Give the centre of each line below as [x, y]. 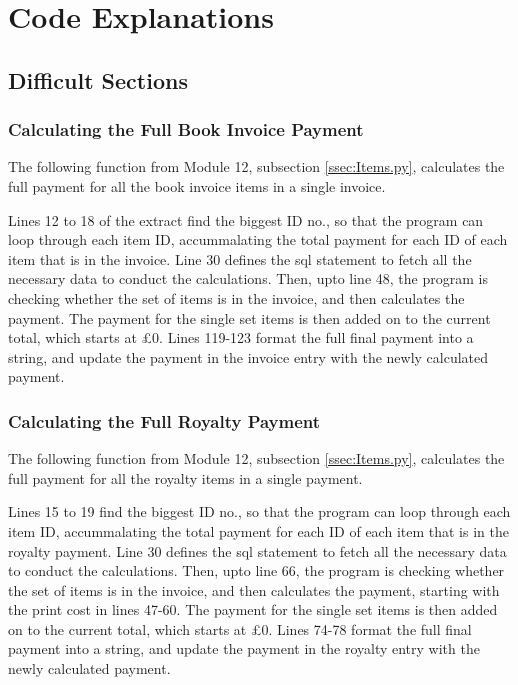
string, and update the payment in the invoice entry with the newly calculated [248, 356]
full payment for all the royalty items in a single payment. [185, 477]
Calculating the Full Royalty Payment [164, 420]
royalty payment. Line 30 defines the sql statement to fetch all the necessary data [257, 550]
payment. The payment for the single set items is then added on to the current [249, 317]
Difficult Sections [98, 79]
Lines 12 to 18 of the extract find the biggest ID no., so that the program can [246, 219]
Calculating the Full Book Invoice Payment [186, 129]
